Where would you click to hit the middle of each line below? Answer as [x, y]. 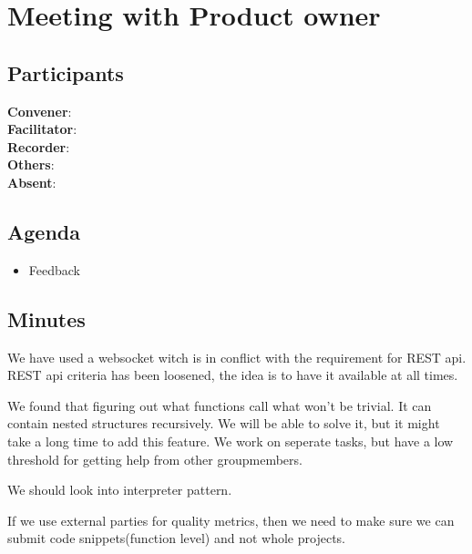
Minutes [46, 318]
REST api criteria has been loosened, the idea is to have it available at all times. [233, 375]
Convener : [40, 111]
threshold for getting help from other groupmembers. [155, 459]
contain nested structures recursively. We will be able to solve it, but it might [224, 423]
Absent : [32, 182]
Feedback [54, 269]
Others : [31, 164]
